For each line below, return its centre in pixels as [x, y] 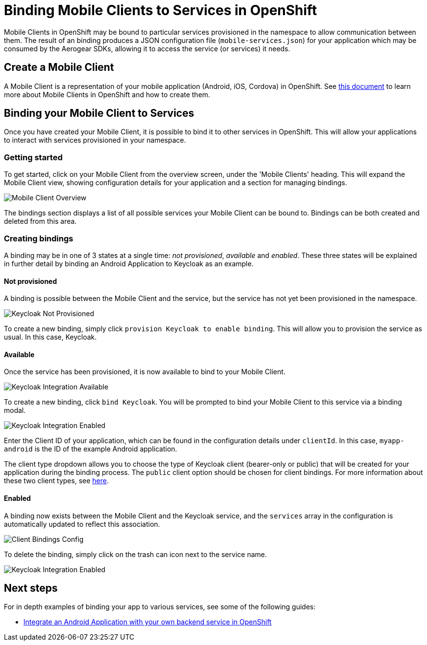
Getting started [33, 157]
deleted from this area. [40, 221]
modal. [15, 410]
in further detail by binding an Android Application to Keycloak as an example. [129, 263]
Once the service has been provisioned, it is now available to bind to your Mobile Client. [145, 372]
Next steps [31, 588]
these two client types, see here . [56, 481]
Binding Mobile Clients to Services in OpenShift [161, 10]
